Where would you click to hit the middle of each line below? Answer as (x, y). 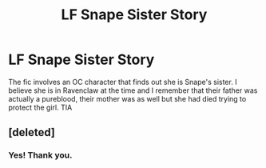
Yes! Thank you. (40, 155)
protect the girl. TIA (40, 107)
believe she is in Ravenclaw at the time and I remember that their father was (133, 90)
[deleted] (32, 132)
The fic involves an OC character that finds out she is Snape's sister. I (123, 82)
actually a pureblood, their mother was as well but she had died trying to (127, 98)
